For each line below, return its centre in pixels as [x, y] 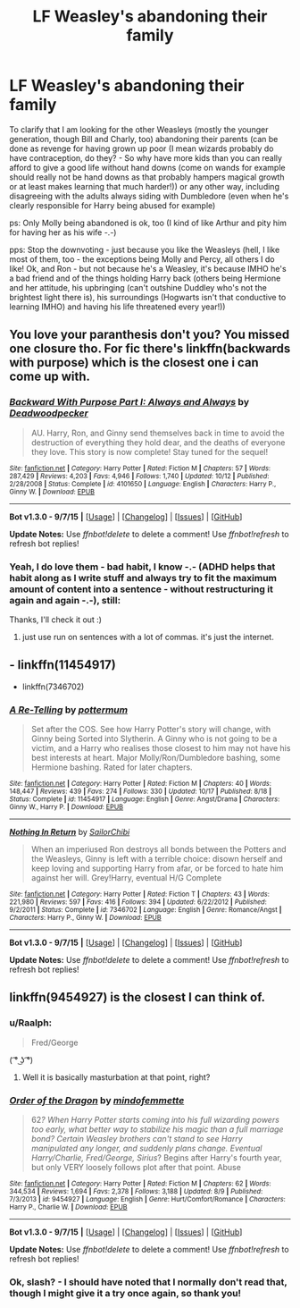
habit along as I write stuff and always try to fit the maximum [143, 578]
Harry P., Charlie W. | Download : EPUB [68, 1207]
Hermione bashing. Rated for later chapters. [112, 767]
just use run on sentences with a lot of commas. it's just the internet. [148, 637]
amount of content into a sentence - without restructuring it [142, 589]
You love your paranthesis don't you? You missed [150, 335]
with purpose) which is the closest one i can [134, 363]
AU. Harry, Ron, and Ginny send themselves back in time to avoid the [158, 433]
